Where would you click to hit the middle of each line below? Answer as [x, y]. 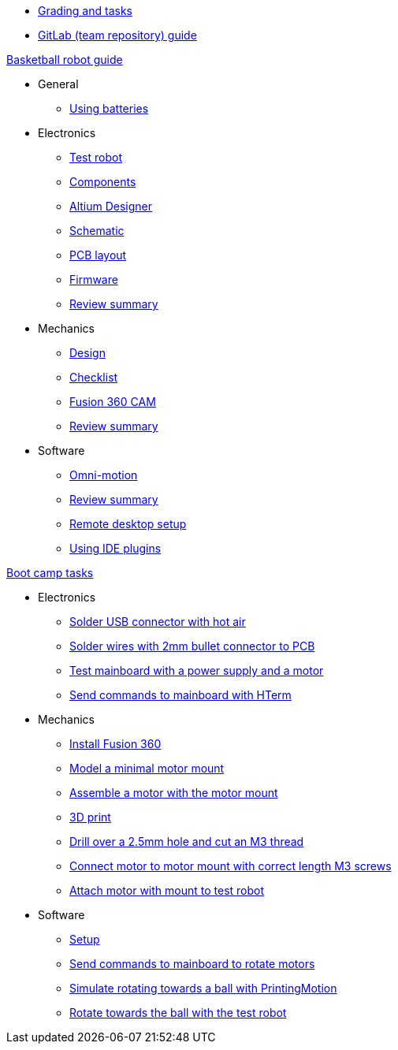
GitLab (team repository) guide [117, 35]
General [58, 84]
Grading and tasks [85, 11]
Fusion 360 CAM [113, 402]
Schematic [97, 231]
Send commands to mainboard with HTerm [180, 695]
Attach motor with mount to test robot [167, 890]
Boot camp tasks [50, 573]
